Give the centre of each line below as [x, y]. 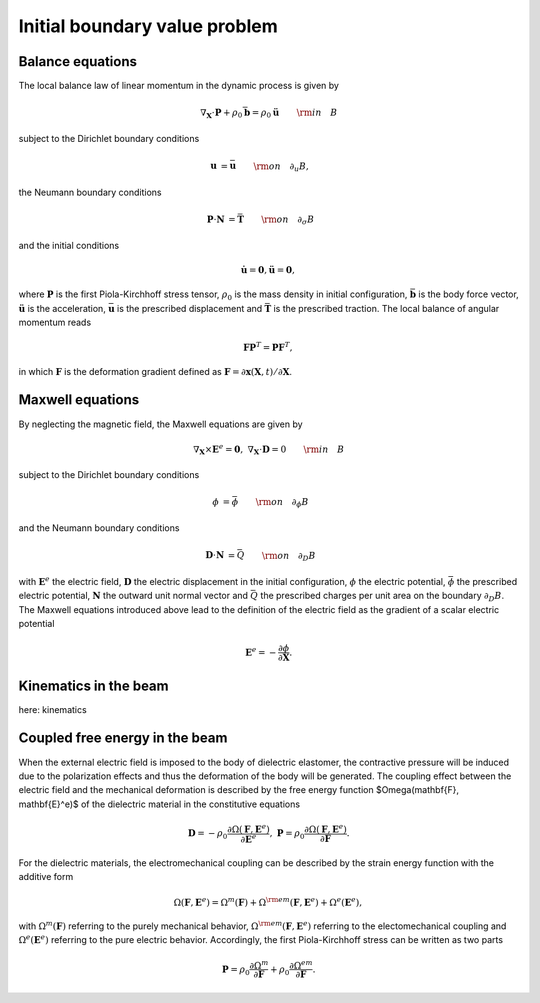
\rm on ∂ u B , [281, 167]
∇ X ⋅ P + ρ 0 [221, 113]
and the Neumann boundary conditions [99, 528]
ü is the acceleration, [62, 308]
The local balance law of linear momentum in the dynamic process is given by [179, 86]
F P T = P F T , [268, 346]
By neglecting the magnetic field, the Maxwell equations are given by [161, 424]
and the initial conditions [69, 246]
